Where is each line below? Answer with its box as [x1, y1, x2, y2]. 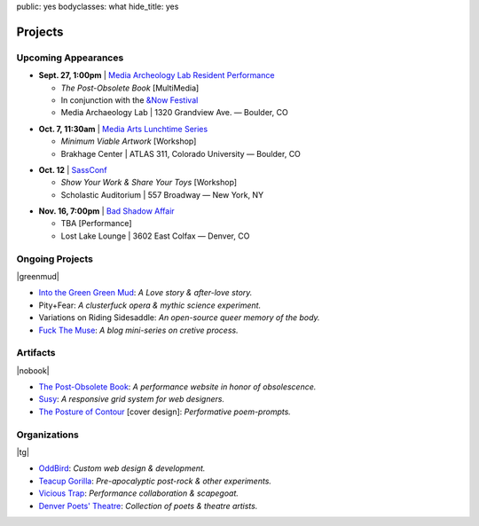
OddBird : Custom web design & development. [38, 463, 206, 474]
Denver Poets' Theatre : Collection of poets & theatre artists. [38, 500, 258, 511]
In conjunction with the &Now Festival [60, 94, 199, 106]
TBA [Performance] [60, 218, 132, 229]
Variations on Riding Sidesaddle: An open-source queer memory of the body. [38, 312, 320, 323]
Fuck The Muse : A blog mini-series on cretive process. [38, 325, 239, 335]
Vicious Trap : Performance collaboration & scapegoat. [38, 488, 239, 499]
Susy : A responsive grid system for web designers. [38, 394, 225, 404]
